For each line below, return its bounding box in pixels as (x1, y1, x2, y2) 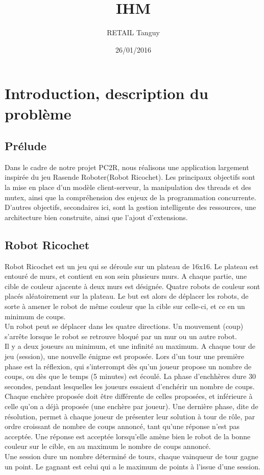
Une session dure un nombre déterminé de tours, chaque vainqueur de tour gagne (5, 450, 258, 461)
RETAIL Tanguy (107, 27, 160, 38)
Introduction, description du (5, 83, 208, 104)
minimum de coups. (5, 311, 66, 321)
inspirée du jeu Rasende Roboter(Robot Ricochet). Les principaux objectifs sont (5, 172, 255, 182)
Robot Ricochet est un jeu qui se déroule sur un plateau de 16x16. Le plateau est (5, 260, 259, 271)
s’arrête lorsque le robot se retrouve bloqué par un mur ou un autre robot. (5, 330, 237, 341)
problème (5, 103, 71, 124)
